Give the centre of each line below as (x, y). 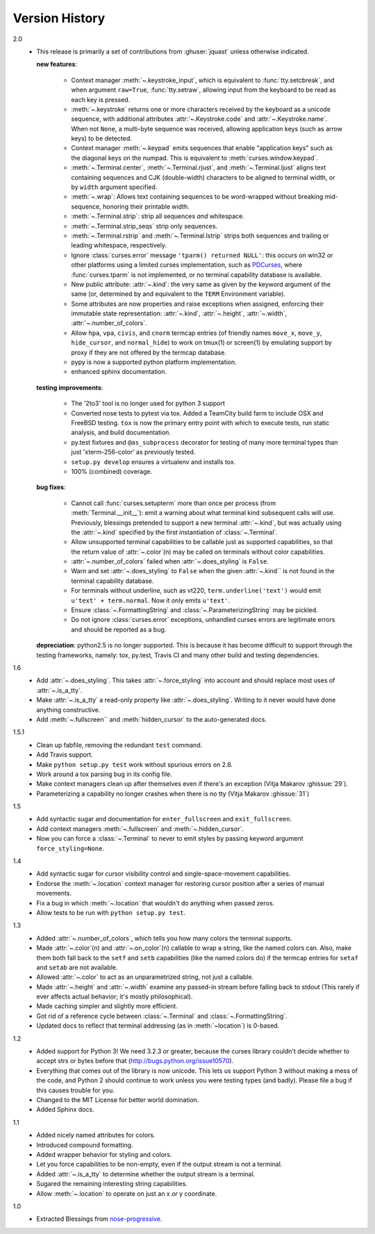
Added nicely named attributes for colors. (96, 1135)
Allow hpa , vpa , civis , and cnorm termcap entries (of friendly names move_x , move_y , (197, 333)
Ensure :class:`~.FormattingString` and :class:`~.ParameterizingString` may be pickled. (195, 610)
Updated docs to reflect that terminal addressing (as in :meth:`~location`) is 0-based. (158, 1026)
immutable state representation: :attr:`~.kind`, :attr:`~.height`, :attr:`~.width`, (179, 313)
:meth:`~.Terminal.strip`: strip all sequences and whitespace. (158, 216)
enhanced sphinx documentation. (119, 372)
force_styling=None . (70, 848)
